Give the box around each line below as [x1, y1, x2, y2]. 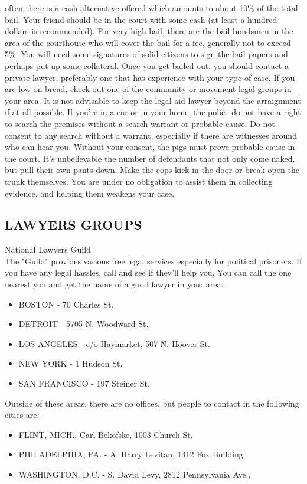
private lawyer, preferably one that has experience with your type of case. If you [5, 71, 295, 83]
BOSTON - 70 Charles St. [18, 297, 114, 310]
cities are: [5, 408, 40, 421]
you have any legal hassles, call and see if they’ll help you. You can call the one [5, 266, 292, 279]
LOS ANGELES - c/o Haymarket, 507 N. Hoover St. [18, 337, 210, 349]
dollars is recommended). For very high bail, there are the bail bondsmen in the [5, 25, 293, 37]
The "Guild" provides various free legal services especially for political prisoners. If [5, 254, 302, 267]
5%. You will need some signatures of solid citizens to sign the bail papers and [5, 48, 288, 60]
